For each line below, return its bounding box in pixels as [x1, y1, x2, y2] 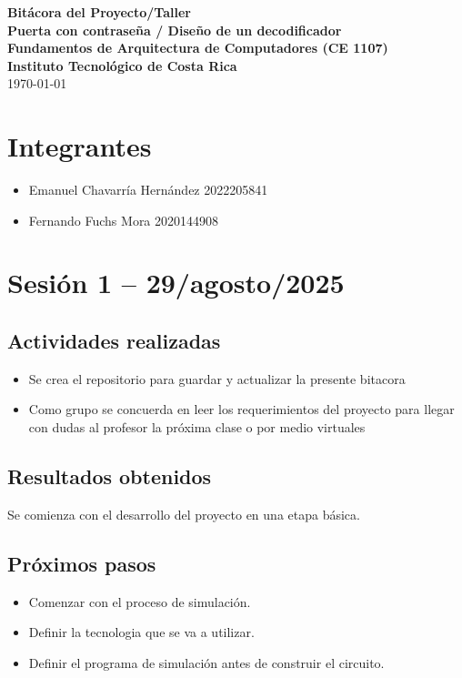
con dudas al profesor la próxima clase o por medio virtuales [28, 418, 366, 437]
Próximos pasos [7, 549, 156, 577]
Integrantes [7, 127, 152, 165]
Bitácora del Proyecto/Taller [7, 3, 191, 21]
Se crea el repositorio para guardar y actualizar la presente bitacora [28, 369, 406, 388]
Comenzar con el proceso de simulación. [28, 592, 251, 611]
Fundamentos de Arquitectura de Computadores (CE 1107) [7, 38, 388, 57]
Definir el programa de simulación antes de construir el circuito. [28, 653, 385, 672]
